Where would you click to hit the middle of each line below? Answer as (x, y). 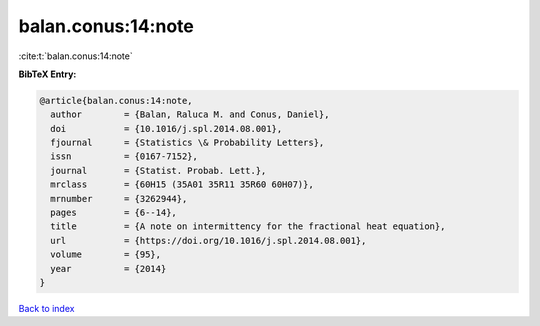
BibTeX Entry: (47, 74)
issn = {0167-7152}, (124, 156)
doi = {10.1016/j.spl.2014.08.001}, (166, 128)
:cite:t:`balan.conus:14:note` (76, 56)
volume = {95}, (106, 254)
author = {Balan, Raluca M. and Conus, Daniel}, (190, 114)
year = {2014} (108, 268)
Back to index (46, 308)
